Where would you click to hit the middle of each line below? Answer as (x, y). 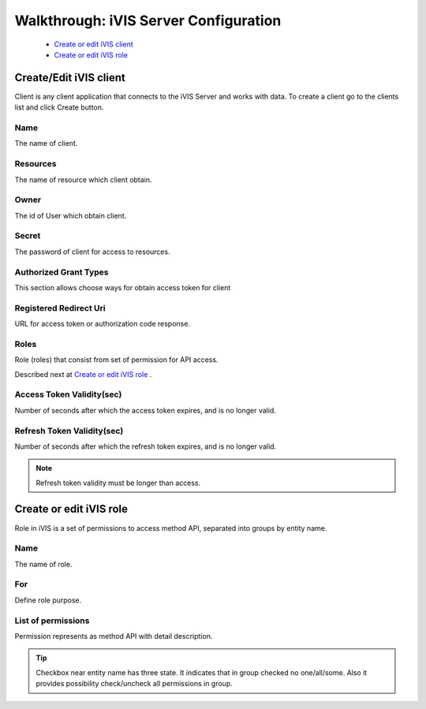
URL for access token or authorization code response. (103, 324)
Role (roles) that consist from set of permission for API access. (116, 360)
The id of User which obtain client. (71, 215)
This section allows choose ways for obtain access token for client (123, 287)
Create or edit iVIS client (93, 44)
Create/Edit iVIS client (70, 78)
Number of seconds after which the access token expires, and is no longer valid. (145, 410)
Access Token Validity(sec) (68, 394)
